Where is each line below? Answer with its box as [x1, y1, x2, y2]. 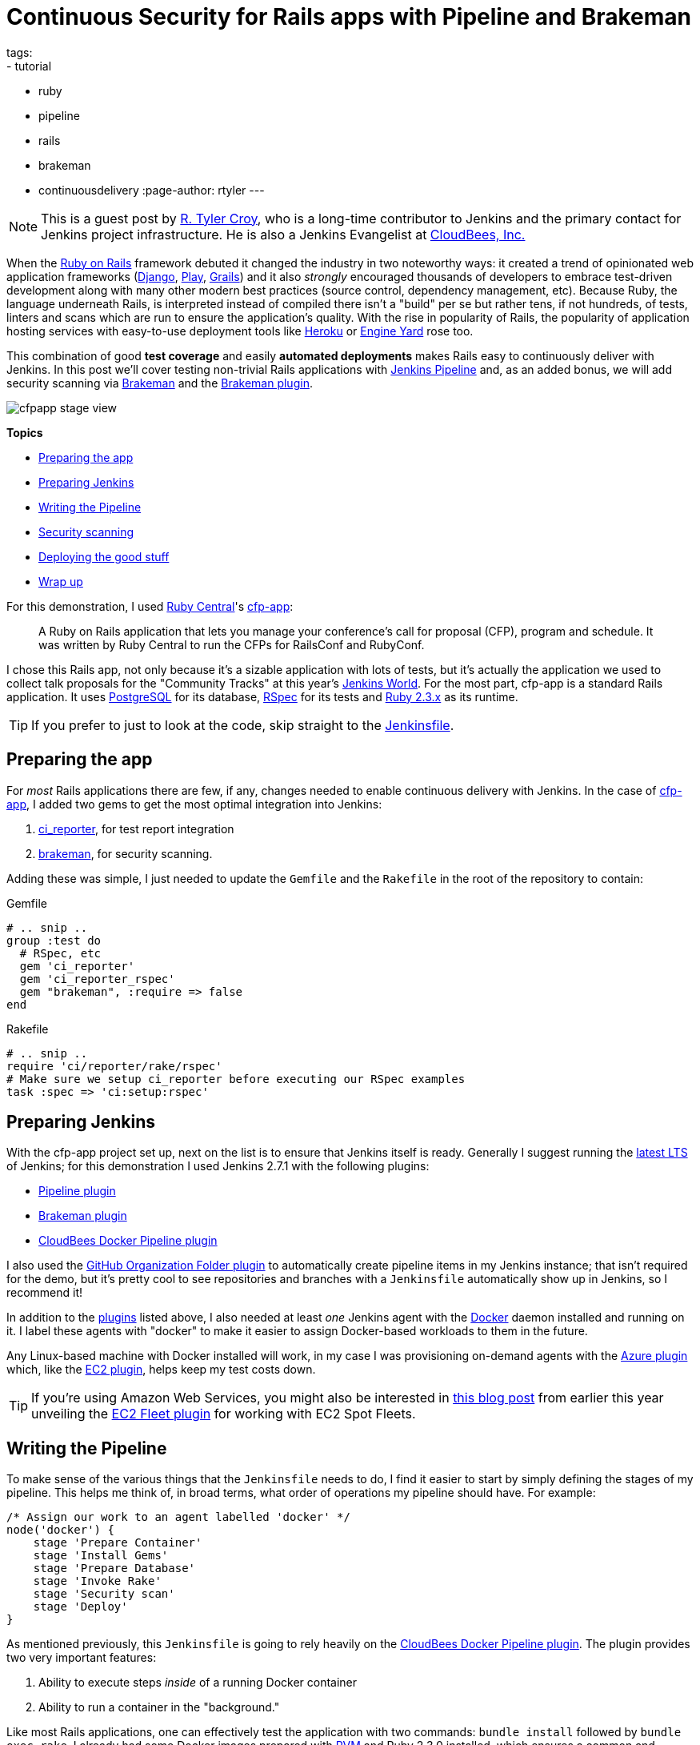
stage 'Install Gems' [33, 1549, 169, 1562]
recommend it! [6, 1286, 83, 1300]
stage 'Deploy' [33, 1600, 128, 1614]
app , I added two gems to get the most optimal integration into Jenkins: [6, 796, 382, 811]
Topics [6, 425, 43, 439]
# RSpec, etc [19, 946, 102, 960]
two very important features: [6, 1651, 157, 1665]
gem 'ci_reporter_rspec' [19, 972, 175, 985]
